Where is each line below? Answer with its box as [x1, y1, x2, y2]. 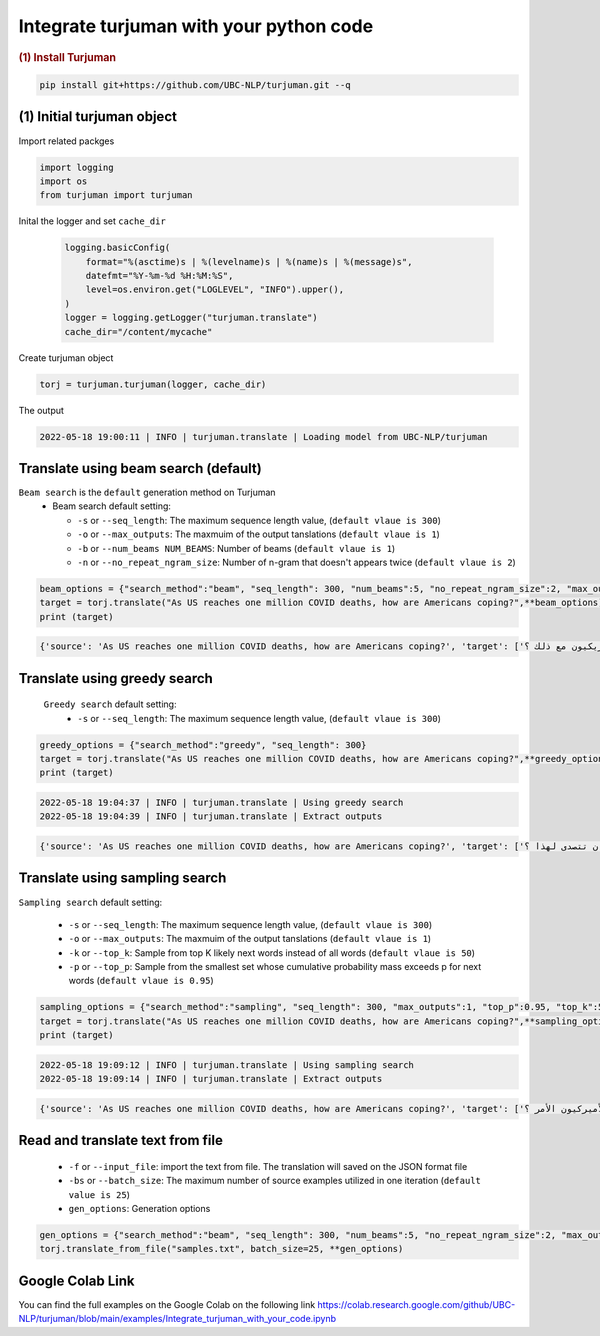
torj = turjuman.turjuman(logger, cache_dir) [39, 378, 267, 390]
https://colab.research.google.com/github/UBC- [317, 1298, 516, 1310]
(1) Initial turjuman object [18, 108, 177, 125]
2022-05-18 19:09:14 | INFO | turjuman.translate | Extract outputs [39, 1073, 383, 1085]
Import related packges [18, 135, 115, 147]
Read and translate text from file [18, 1132, 224, 1149]
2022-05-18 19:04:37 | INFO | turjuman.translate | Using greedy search [39, 797, 404, 809]
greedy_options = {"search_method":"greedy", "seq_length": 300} [39, 739, 367, 750]
